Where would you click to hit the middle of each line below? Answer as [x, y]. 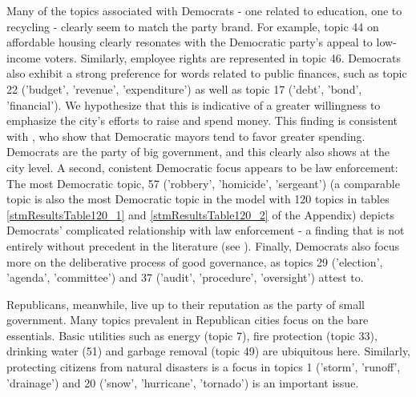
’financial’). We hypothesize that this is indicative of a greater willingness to [194, 104]
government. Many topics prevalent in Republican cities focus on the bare [188, 320]
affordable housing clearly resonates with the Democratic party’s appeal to [190, 42]
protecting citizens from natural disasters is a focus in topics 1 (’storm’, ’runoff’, [204, 367]
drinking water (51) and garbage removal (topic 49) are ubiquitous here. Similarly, [209, 351]
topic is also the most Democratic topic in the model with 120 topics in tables [198, 199]
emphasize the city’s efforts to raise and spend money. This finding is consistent [202, 120]
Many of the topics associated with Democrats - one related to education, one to [204, 10]
